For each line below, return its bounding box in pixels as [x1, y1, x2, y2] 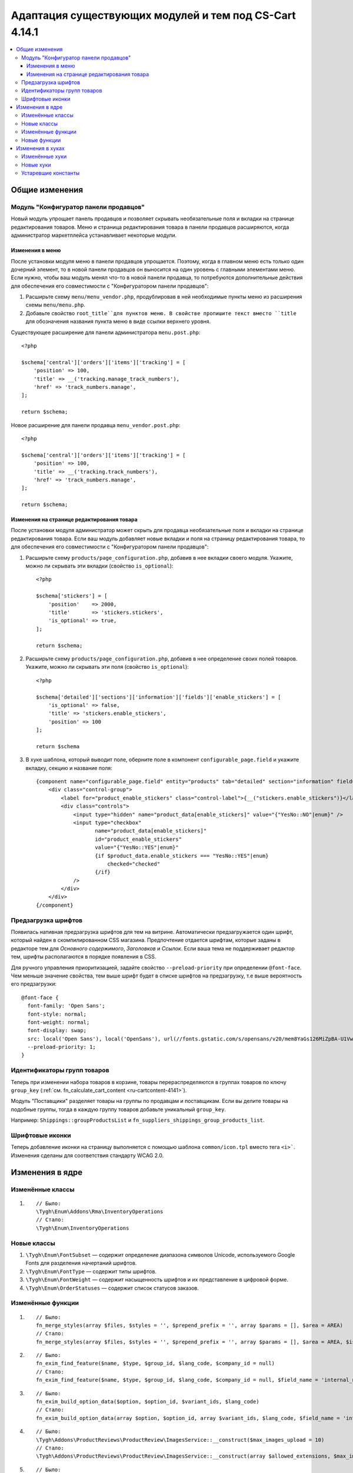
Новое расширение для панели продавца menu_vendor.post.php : [11, 421, 181, 428]
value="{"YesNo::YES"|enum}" [95, 844, 179, 851]
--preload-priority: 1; [27, 1043, 96, 1051]
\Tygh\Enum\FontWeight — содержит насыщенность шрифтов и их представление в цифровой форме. [25, 1276, 288, 1283]
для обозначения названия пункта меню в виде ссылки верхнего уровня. [25, 318, 211, 325]
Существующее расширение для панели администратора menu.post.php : [11, 329, 201, 336]
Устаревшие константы [21, 170, 80, 177]
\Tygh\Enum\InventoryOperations [36, 1224, 129, 1231]
